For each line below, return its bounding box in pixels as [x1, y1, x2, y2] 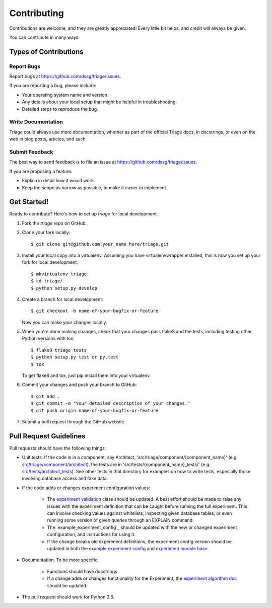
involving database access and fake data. [22, 476, 108, 482]
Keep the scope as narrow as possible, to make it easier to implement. [22, 184, 168, 191]
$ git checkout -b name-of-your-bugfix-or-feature [31, 308, 159, 314]
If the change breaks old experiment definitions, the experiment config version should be [47, 539, 232, 545]
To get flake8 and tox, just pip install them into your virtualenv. [22, 372, 151, 378]
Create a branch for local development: [22, 296, 103, 302]
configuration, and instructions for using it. [47, 531, 135, 538]
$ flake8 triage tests [31, 347, 87, 353]
